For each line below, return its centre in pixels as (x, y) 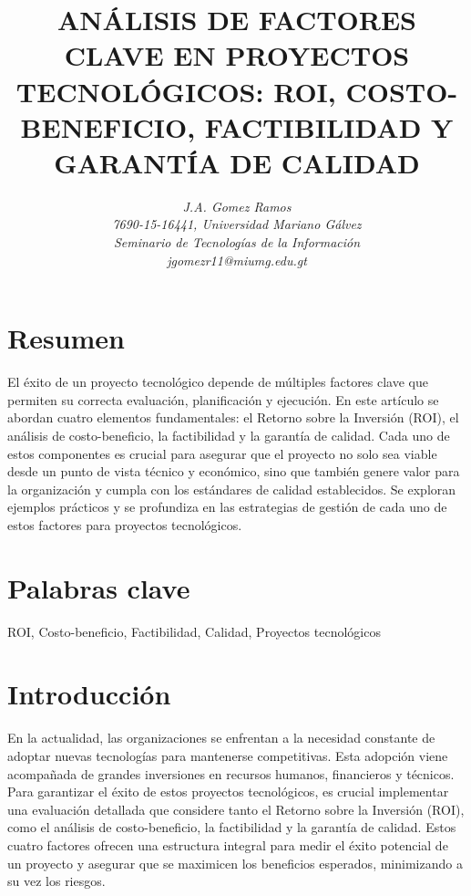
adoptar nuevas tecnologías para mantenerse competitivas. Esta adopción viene (228, 755)
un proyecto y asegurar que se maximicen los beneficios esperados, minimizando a (235, 863)
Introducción (89, 694)
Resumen (66, 338)
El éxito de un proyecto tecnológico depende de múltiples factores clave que (218, 382)
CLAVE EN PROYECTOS (237, 55)
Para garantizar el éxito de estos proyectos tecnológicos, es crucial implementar (228, 792)
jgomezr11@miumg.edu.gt (237, 260)
